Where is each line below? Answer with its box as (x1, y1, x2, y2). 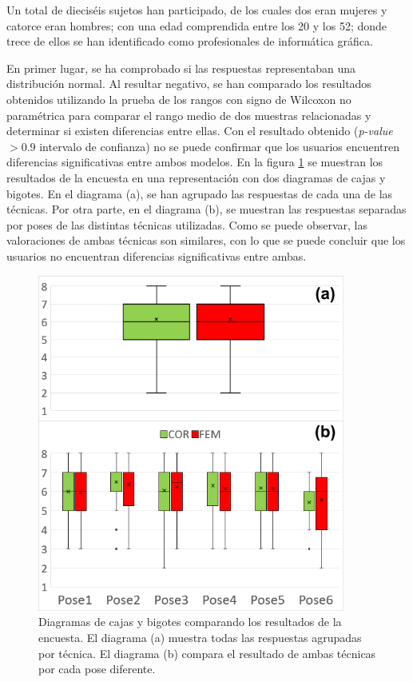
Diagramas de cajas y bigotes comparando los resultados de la (38, 613, 342, 630)
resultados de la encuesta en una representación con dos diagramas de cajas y (6, 169, 386, 185)
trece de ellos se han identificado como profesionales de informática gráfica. (6, 33, 373, 50)
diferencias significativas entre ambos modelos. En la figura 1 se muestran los (6, 154, 383, 170)
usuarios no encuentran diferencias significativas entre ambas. (6, 247, 307, 264)
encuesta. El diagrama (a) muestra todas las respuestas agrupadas (38, 629, 362, 646)
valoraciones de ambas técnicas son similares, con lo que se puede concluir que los (6, 232, 406, 249)
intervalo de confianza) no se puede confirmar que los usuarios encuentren (39, 138, 400, 154)
